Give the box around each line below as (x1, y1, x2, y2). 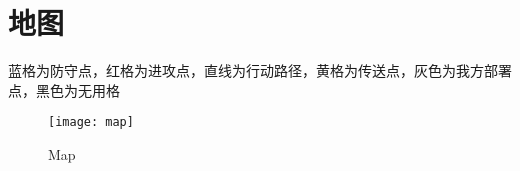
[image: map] (48, 115, 134, 130)
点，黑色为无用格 (8, 79, 120, 100)
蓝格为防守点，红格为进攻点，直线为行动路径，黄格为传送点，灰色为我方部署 (8, 60, 512, 81)
